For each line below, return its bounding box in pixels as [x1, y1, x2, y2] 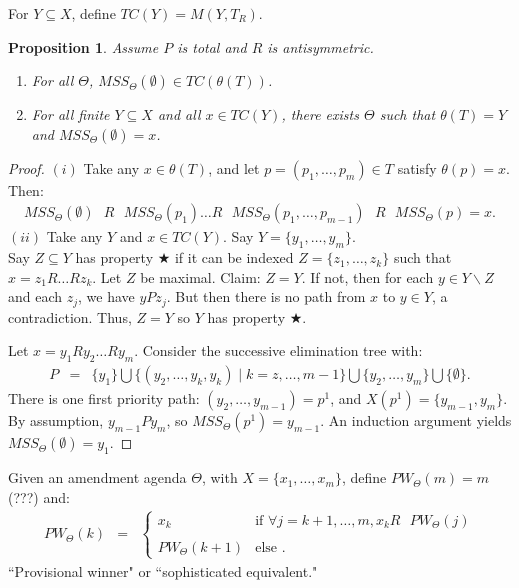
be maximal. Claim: [140, 266, 261, 287]
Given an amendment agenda [8, 467, 187, 488]
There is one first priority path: [8, 388, 200, 409]
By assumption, [8, 410, 104, 431]
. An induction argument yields [320, 410, 512, 431]
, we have [78, 286, 135, 307]
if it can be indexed [174, 247, 294, 268]
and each [8, 286, 63, 307]
